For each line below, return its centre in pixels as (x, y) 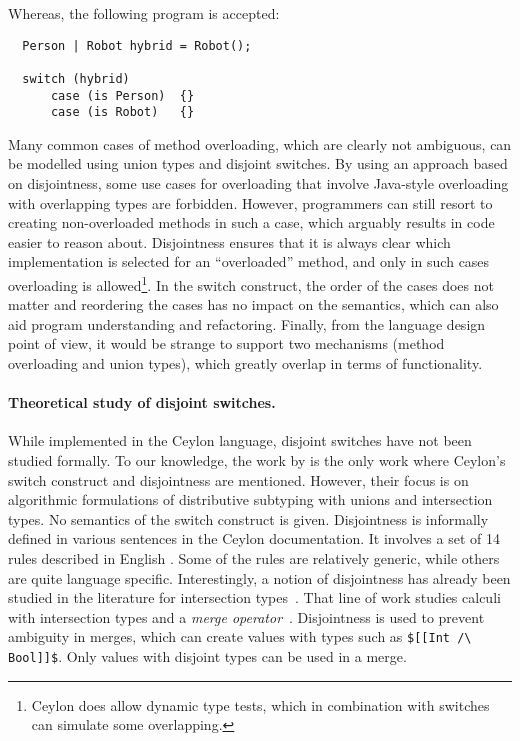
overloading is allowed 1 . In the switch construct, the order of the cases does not (251, 283)
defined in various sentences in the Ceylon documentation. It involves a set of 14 (254, 538)
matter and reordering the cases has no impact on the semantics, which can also (253, 304)
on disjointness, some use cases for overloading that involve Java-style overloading (258, 183)
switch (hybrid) (76, 78)
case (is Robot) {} (122, 112)
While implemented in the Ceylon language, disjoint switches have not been (240, 440)
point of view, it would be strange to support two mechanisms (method (226, 343)
